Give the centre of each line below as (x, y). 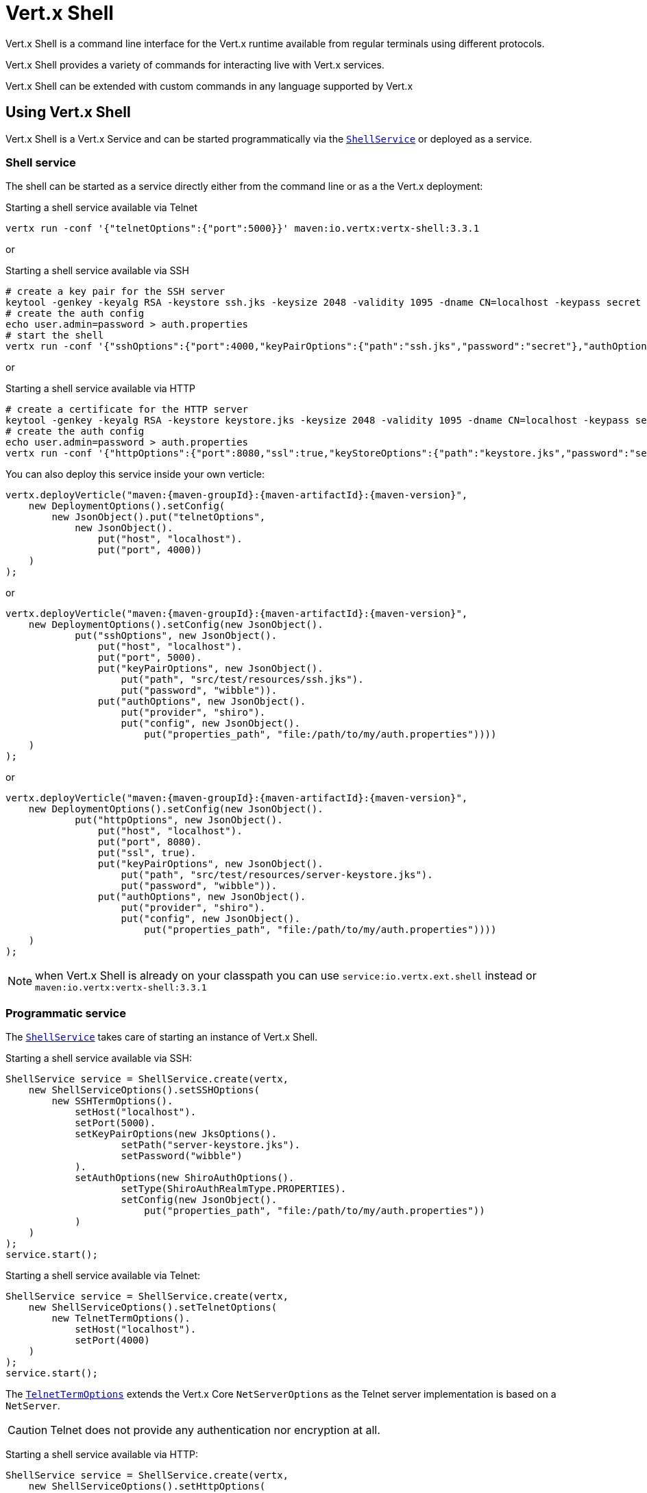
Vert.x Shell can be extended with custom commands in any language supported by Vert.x (209, 86)
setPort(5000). (115, 1123)
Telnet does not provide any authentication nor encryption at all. (215, 1430)
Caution (28, 1430)
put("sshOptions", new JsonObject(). (176, 636)
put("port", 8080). (150, 842)
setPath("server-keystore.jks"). (210, 1145)
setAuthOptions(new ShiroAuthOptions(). (185, 1178)
